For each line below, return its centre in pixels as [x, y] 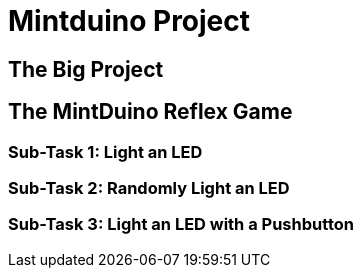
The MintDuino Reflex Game [150, 112]
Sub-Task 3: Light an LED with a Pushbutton [181, 224]
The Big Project [86, 69]
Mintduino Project [129, 21]
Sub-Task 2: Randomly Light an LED [149, 187]
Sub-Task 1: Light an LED [105, 151]
